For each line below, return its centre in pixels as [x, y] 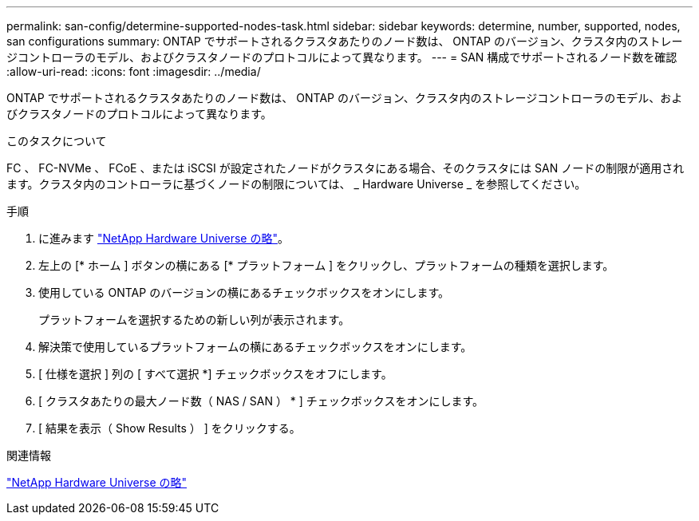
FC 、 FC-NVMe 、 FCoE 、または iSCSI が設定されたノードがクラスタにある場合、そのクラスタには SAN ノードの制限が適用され [346, 168]
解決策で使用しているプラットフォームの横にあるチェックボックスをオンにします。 [255, 347]
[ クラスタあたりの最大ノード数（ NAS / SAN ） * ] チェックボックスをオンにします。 [261, 401]
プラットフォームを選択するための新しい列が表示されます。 [194, 320]
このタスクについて [57, 141]
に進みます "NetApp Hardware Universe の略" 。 [164, 238]
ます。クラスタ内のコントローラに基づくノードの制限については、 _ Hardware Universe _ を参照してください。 [296, 184]
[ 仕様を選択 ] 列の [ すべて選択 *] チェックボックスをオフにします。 [215, 374]
